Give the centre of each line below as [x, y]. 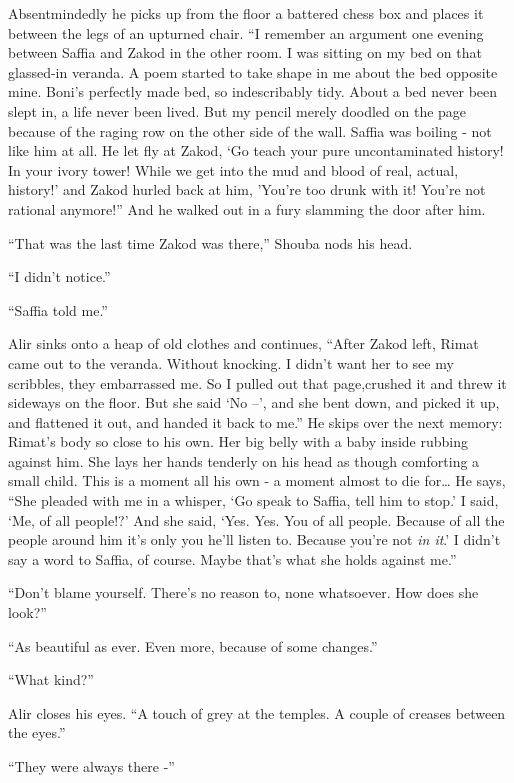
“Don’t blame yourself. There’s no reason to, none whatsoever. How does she [243, 592]
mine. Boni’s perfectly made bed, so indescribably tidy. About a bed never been [253, 91]
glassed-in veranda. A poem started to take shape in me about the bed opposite [253, 71]
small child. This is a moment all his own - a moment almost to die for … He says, [257, 480]
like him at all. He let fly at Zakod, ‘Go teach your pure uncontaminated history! [256, 150]
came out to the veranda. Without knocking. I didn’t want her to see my [231, 362]
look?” [27, 612]
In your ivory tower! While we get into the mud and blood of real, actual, [233, 169]
